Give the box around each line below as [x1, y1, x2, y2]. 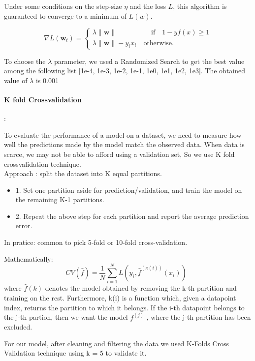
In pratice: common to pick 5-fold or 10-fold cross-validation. [4, 237, 188, 247]
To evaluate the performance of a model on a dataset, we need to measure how [4, 129, 242, 140]
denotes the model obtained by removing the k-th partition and [45, 283, 237, 293]
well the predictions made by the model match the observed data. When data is [4, 139, 245, 150]
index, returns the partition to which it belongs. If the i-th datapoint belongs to [4, 302, 245, 312]
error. [15, 220, 32, 231]
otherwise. [143, 39, 174, 47]
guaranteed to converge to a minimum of [4, 10, 127, 21]
